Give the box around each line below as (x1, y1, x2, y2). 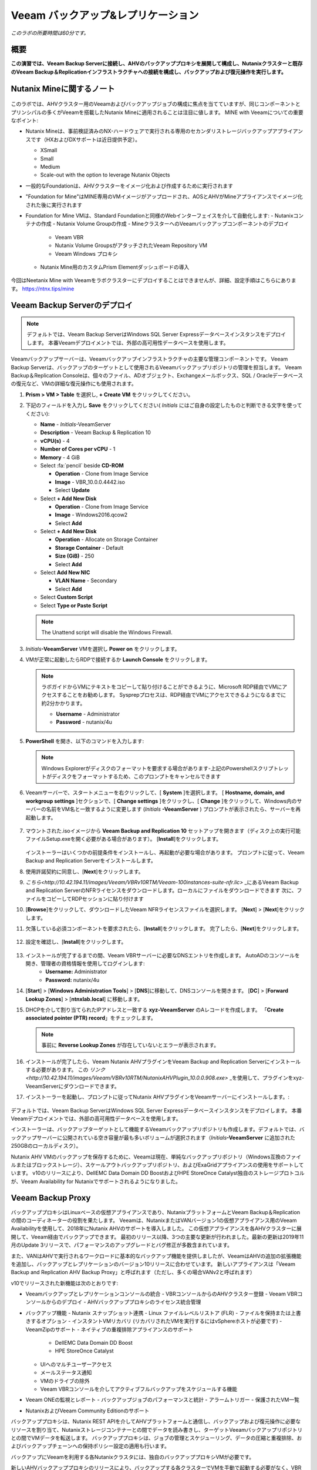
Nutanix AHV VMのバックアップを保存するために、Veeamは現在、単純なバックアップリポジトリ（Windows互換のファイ (11, 1153, 302, 1160)
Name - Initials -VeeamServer (40, 420, 111, 427)
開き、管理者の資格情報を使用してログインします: (25, 960, 145, 967)
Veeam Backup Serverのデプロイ (11, 300, 133, 310)
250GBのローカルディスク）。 (11, 1142, 82, 1150)
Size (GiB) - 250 (55, 553, 95, 560)
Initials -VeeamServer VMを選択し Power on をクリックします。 (25, 645, 180, 652)
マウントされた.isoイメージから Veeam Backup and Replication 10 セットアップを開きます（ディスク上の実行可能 (25, 827, 301, 834)
